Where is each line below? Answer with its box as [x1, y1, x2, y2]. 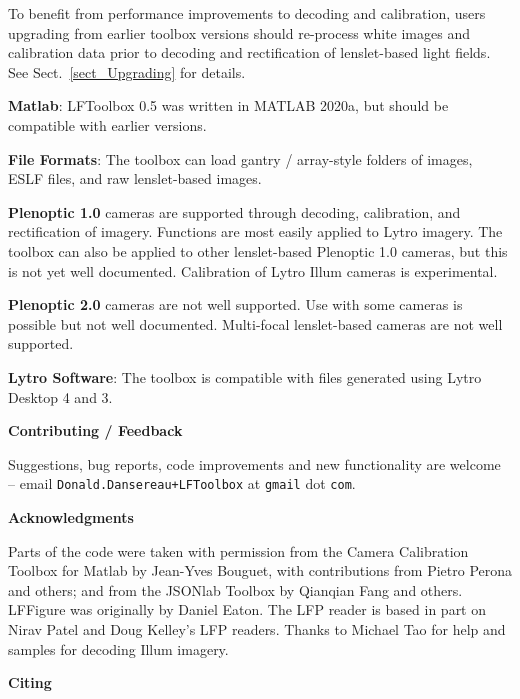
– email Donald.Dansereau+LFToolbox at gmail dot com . [8, 473, 356, 494]
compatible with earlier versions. [8, 114, 207, 135]
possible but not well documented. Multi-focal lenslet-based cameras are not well [8, 313, 503, 334]
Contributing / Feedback [8, 420, 183, 441]
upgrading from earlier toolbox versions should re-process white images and [8, 22, 470, 43]
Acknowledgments [8, 506, 134, 527]
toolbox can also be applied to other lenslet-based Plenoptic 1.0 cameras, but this [8, 240, 508, 261]
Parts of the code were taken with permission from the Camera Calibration [8, 540, 469, 561]
